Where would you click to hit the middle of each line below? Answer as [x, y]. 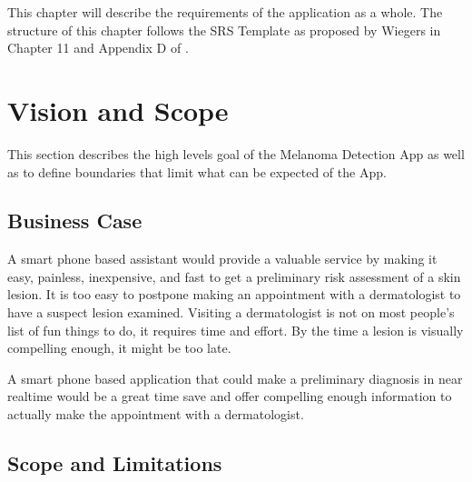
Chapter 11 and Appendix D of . [98, 48]
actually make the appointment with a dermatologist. [156, 414]
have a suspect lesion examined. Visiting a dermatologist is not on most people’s [231, 312]
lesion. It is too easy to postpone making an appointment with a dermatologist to [234, 294]
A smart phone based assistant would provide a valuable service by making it [222, 259]
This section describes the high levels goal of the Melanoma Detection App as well [236, 153]
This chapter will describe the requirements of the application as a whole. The [225, 12]
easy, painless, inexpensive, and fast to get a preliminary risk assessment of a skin [234, 276]
